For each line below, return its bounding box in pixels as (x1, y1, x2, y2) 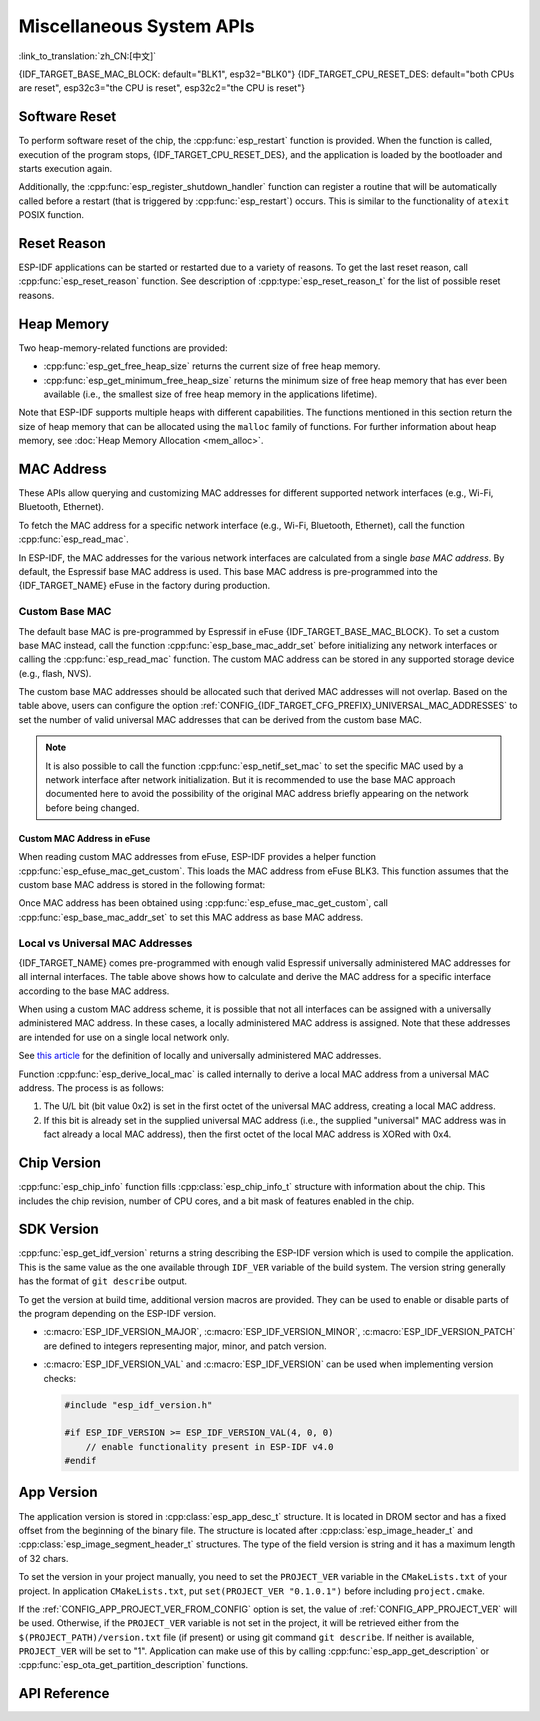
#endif (64, 1455, 97, 1467)
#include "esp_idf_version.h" (64, 1399, 213, 1410)
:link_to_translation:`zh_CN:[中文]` (18, 50, 157, 62)
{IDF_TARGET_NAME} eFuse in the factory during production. (18, 580, 271, 592)
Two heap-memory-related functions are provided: (18, 341, 229, 354)
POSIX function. (18, 209, 85, 221)
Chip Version (18, 1155, 102, 1172)
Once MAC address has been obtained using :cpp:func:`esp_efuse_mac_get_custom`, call (18, 897, 389, 909)
